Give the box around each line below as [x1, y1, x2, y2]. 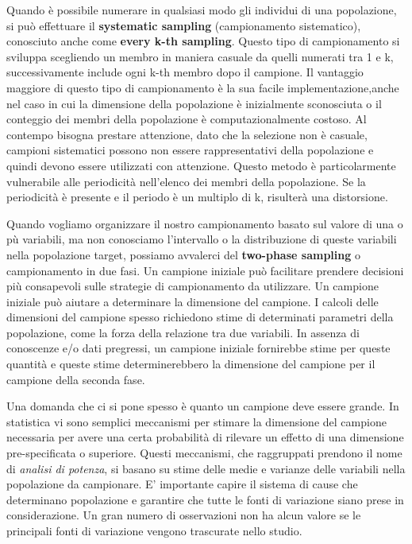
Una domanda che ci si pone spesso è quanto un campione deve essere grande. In [6, 398, 399, 414]
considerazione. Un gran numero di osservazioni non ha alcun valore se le [6, 507, 361, 523]
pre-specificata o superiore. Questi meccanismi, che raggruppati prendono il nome [6, 445, 402, 461]
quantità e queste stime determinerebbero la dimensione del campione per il [6, 356, 375, 372]
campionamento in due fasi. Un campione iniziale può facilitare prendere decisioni [6, 262, 404, 278]
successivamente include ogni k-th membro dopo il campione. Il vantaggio [6, 64, 364, 80]
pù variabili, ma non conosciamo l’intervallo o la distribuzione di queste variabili [6, 231, 397, 247]
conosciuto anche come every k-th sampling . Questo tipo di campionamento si [6, 33, 400, 49]
